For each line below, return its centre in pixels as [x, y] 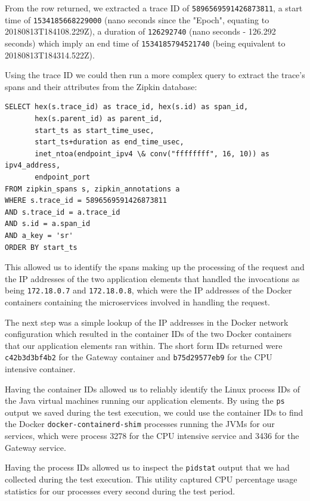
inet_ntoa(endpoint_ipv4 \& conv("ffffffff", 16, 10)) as [152, 154]
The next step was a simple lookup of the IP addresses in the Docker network [147, 322]
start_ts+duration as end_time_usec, [109, 142]
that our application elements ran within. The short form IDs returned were [144, 345]
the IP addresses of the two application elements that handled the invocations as [152, 278]
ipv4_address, [33, 166]
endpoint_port [63, 177]
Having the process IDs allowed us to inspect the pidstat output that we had [147, 467]
